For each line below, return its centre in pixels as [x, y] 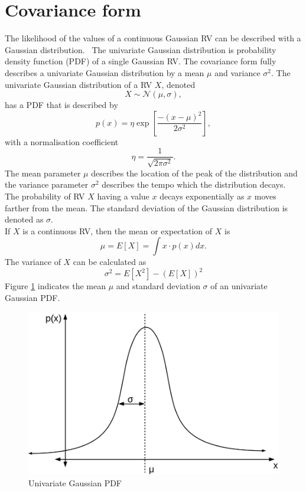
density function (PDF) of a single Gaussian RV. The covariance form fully [141, 61]
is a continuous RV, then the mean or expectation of [118, 230]
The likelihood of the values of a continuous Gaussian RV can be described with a [153, 38]
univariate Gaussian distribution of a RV [79, 84]
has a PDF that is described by [61, 105]
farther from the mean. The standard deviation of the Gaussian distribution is [147, 207]
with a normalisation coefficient [62, 141]
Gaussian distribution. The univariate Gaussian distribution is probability [141, 49]
